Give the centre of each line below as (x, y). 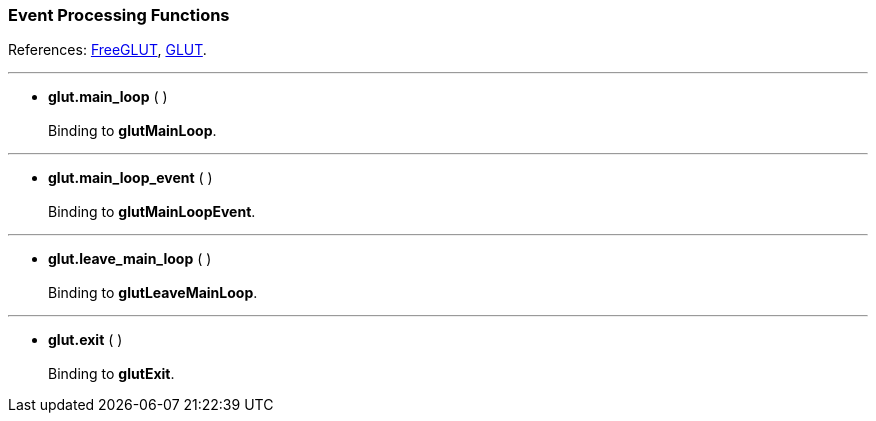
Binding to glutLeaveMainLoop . (153, 293)
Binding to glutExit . (111, 374)
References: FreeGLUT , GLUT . (107, 50)
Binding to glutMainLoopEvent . (152, 212)
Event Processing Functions (119, 15)
